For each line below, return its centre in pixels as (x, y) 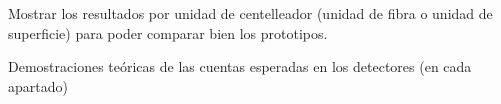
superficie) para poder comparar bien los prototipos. (168, 32)
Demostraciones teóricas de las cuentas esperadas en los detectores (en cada (240, 66)
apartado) (38, 85)
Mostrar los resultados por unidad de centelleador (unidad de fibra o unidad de (250, 13)
